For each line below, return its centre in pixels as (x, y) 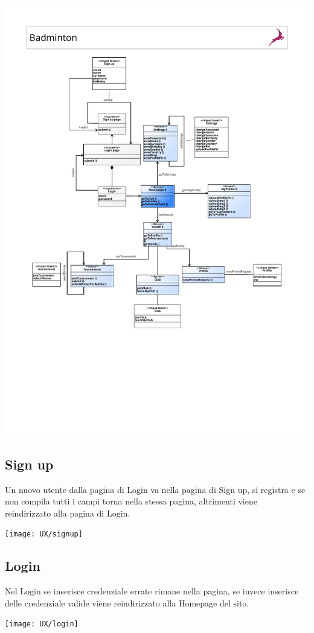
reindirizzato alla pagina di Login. (68, 513)
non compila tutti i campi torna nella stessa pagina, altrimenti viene (131, 501)
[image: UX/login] (42, 624)
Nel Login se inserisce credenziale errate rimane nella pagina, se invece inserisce (152, 591)
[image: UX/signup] (44, 534)
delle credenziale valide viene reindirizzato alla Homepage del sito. (127, 603)
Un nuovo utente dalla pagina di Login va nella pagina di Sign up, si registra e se (155, 489)
